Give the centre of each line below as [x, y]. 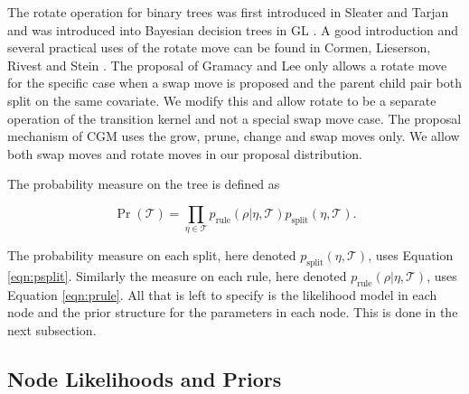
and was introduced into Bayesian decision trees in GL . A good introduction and [233, 29]
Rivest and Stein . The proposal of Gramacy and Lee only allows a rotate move [227, 65]
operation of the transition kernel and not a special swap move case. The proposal [234, 118]
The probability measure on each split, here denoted [152, 255]
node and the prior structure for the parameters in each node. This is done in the [233, 312]
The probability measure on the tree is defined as [144, 184]
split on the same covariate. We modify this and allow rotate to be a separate [222, 100]
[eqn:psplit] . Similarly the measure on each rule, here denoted [177, 276]
